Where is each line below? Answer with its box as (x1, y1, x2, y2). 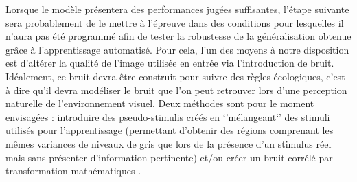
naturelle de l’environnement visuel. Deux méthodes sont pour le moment (5, 96, 314, 111)
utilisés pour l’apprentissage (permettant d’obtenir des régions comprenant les (5, 123, 334, 137)
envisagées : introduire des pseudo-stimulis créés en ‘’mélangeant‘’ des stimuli (5, 109, 330, 124)
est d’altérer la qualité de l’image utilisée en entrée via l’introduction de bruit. (5, 56, 334, 70)
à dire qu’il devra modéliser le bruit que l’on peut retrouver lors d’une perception (5, 82, 347, 97)
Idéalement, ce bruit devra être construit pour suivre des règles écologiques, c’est (5, 69, 345, 83)
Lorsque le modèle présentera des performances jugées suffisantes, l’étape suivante (5, 2, 349, 16)
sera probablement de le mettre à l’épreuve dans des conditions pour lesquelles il (5, 15, 344, 30)
